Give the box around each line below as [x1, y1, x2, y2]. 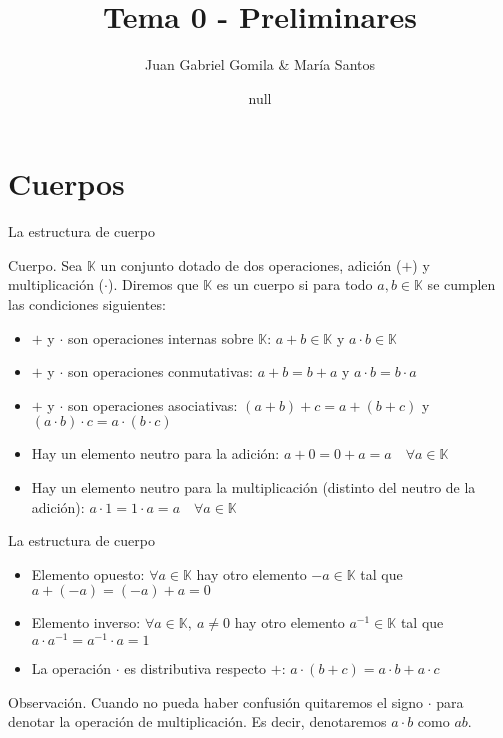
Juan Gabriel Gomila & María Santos [144, 54, 376, 75]
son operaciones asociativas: [67, 394, 238, 415]
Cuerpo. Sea [8, 254, 83, 275]
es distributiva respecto [124, 658, 267, 679]
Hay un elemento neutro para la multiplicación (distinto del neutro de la [31, 477, 476, 497]
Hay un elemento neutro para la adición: [31, 443, 280, 464]
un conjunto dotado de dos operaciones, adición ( [100, 254, 402, 275]
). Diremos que [107, 274, 199, 295]
